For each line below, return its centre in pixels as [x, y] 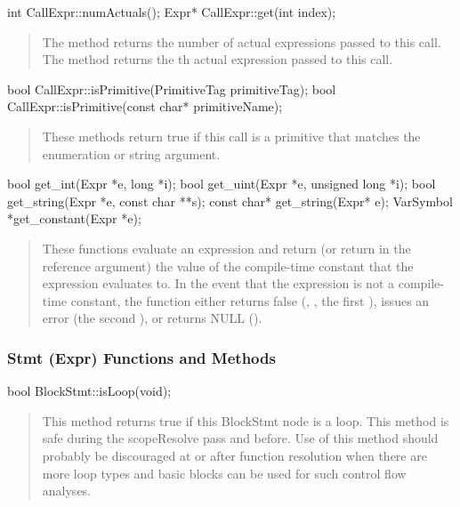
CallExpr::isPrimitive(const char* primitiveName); [145, 106]
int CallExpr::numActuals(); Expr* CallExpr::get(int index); [172, 12]
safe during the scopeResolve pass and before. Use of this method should [240, 438]
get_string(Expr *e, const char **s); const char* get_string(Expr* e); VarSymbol [230, 201]
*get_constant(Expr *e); [74, 218]
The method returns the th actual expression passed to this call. [218, 59]
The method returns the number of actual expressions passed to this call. [242, 41]
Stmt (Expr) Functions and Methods [141, 357]
